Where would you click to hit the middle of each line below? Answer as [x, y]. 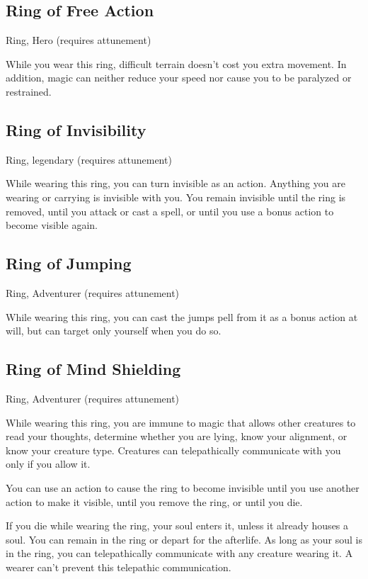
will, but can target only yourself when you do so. [114, 331]
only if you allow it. [48, 464]
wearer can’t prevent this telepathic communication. [119, 567]
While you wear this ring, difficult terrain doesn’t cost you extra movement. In [176, 63]
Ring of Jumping [69, 263]
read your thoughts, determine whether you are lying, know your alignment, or [177, 436]
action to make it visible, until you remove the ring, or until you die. [154, 501]
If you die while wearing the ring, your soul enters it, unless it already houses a [177, 525]
